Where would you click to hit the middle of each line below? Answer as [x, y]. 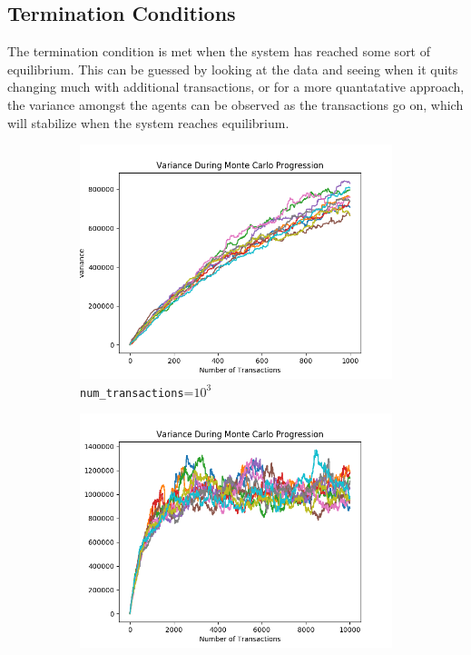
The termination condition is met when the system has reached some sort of [219, 51]
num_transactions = [137, 391]
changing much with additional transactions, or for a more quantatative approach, [236, 87]
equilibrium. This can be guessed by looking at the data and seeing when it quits [233, 69]
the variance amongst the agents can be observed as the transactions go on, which [235, 104]
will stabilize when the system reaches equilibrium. [148, 122]
